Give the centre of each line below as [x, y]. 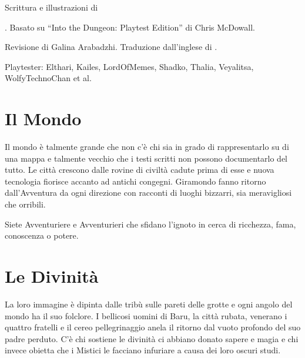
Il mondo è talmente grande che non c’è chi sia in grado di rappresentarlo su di [147, 147]
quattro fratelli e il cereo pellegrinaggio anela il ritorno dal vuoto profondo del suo [153, 327]
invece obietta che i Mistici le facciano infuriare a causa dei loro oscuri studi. [143, 350]
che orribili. [25, 204]
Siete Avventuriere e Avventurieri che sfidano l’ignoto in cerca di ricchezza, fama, [150, 224]
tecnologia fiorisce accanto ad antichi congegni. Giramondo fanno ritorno [135, 181]
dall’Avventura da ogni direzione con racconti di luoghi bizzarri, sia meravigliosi [148, 193]
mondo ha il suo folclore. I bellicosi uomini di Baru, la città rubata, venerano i [146, 315]
